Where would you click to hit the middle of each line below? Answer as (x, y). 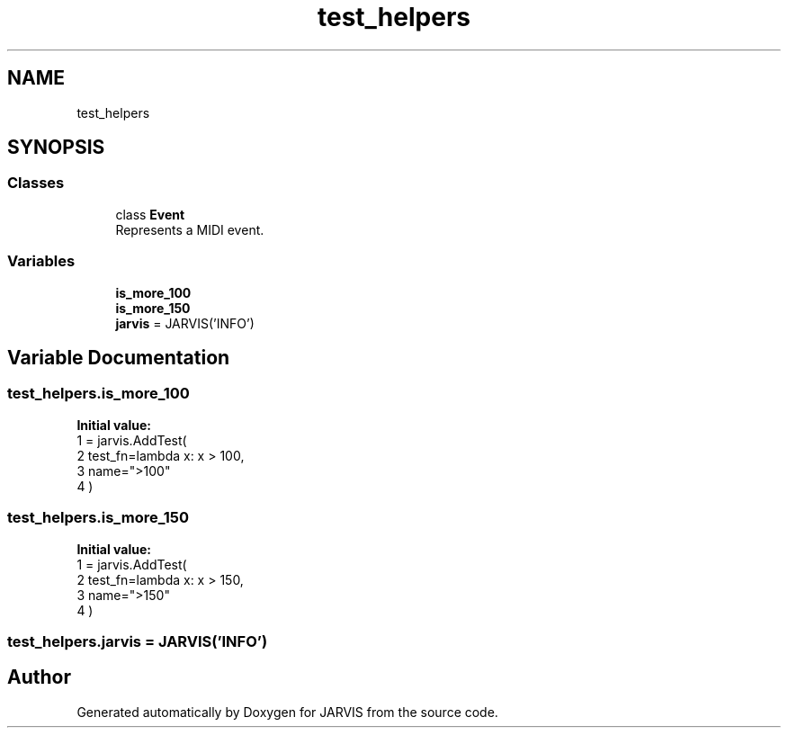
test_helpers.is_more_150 (98, 518)
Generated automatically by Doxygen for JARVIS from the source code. (287, 712)
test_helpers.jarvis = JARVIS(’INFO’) (138, 641)
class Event (150, 214)
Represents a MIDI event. (190, 229)
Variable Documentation (119, 357)
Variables (41, 261)
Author (39, 677)
